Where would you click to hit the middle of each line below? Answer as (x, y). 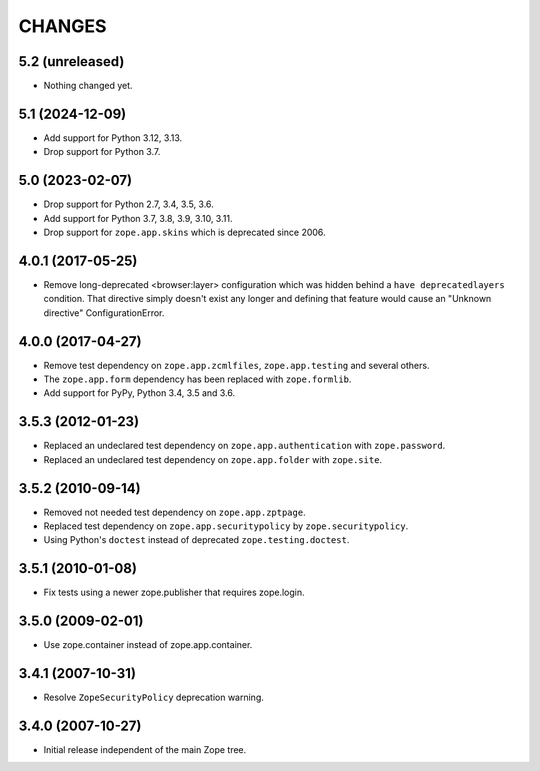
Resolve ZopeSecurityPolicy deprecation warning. (153, 697)
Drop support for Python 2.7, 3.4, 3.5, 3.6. (128, 204)
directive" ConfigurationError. (104, 312)
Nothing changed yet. (88, 86)
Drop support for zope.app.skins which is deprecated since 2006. (184, 232)
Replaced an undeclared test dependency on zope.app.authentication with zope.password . (244, 446)
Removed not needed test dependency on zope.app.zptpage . (174, 512)
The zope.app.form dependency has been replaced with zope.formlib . (197, 379)
